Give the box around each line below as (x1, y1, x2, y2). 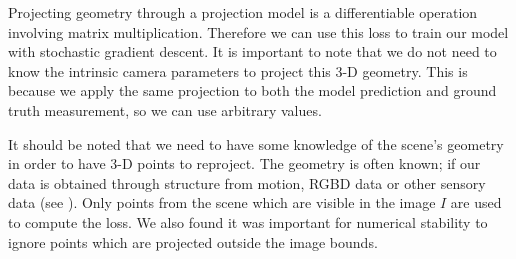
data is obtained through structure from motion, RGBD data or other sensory (8, 172, 486, 193)
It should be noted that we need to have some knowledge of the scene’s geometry (8, 133, 504, 154)
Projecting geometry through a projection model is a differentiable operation (8, 2, 478, 22)
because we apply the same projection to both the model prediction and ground (8, 80, 497, 101)
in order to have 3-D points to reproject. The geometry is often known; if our (8, 153, 481, 174)
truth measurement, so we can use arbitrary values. (8, 99, 322, 120)
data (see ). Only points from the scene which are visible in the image (8, 192, 436, 213)
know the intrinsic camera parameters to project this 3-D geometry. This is (8, 60, 468, 81)
